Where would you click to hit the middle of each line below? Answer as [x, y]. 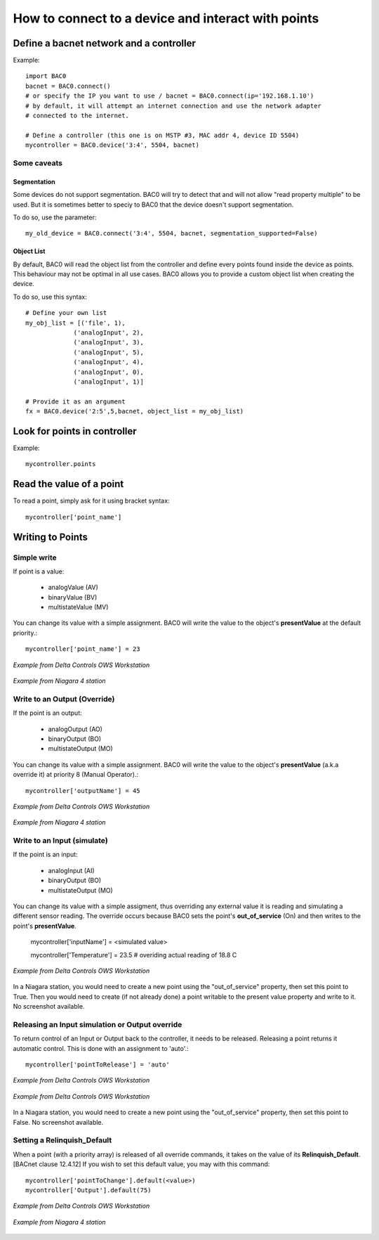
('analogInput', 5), [108, 352]
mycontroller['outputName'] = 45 [83, 790]
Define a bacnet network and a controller [105, 43]
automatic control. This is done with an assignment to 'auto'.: [101, 1048]
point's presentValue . [45, 926]
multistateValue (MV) [78, 607]
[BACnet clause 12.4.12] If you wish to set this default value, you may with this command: [141, 1164]
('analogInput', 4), [108, 362]
